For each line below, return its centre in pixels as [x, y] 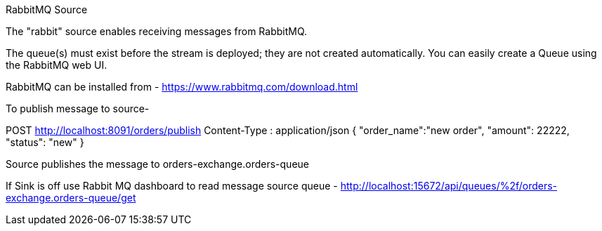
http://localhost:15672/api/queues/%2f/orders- [449, 186]
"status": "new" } [45, 142]
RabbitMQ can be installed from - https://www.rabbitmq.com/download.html [182, 87]
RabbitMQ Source [47, 9]
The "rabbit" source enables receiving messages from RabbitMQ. [157, 31]
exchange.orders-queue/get [71, 198]
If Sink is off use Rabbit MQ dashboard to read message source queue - [172, 186]
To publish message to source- [78, 108]
